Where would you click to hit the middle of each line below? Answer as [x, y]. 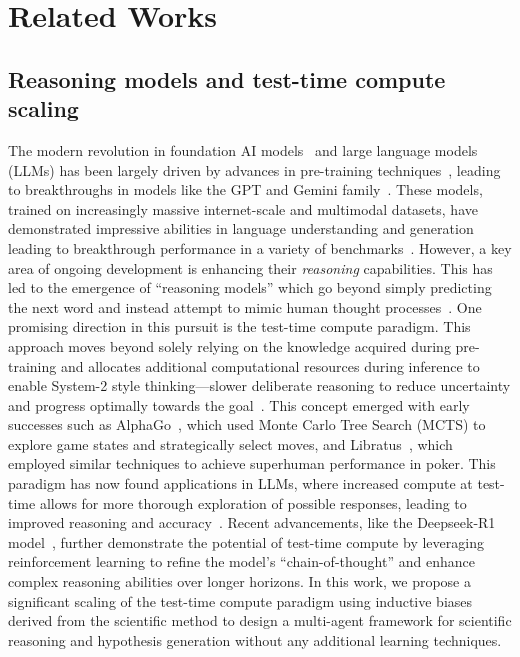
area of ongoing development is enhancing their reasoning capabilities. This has [250, 267]
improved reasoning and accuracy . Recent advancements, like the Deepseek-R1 [252, 522]
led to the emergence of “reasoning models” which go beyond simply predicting [250, 287]
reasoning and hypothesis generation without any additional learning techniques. [255, 639]
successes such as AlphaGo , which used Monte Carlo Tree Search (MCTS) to [247, 424]
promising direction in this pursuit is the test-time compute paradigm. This [239, 326]
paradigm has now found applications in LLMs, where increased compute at [240, 483]
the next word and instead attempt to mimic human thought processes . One [245, 306]
